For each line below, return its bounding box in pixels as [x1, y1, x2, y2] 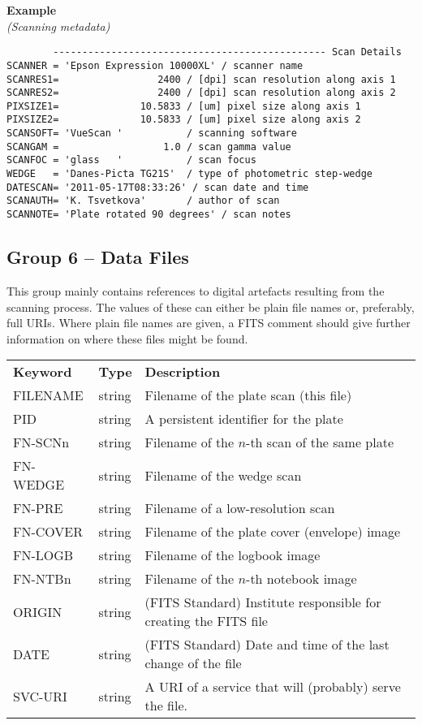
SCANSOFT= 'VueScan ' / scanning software [6, 127, 297, 140]
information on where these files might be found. [6, 330, 248, 347]
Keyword [13, 362, 72, 382]
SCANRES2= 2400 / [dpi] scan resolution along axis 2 [6, 87, 396, 99]
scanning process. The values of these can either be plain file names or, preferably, [6, 298, 415, 315]
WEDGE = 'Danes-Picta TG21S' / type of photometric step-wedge [6, 168, 373, 180]
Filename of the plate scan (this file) [144, 386, 352, 405]
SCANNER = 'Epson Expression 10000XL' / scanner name [6, 59, 304, 71]
